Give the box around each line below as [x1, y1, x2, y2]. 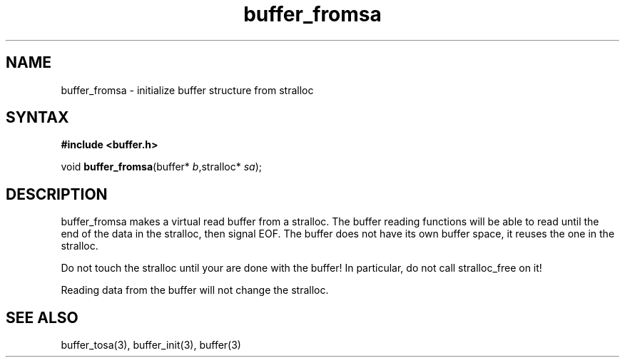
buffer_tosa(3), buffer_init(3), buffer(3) [61, 339, 241, 352]
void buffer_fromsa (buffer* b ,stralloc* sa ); [61, 160, 262, 173]
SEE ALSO [6, 308, 78, 327]
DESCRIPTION [6, 185, 108, 203]
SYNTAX [6, 108, 69, 127]
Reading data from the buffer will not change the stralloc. [61, 284, 329, 297]
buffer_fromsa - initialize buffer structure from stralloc [61, 83, 314, 96]
